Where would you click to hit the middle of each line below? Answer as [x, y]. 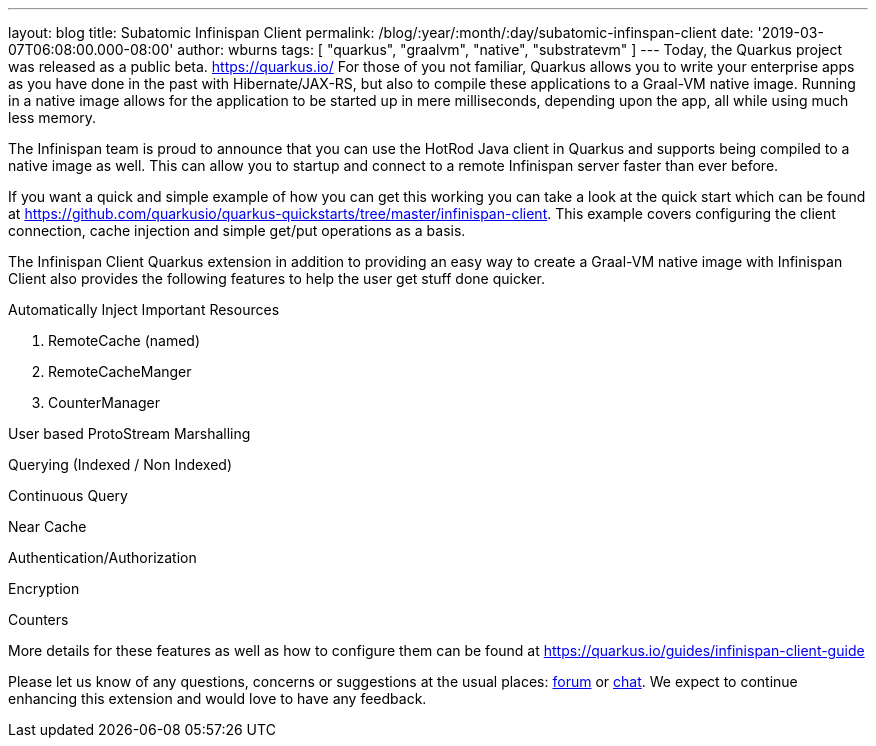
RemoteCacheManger [120, 371]
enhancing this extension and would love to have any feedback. [217, 698]
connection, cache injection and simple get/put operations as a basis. [237, 230]
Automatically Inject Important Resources [144, 309]
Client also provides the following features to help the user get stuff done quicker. [276, 278]
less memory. [52, 117]
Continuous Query [68, 495]
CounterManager [104, 402]
